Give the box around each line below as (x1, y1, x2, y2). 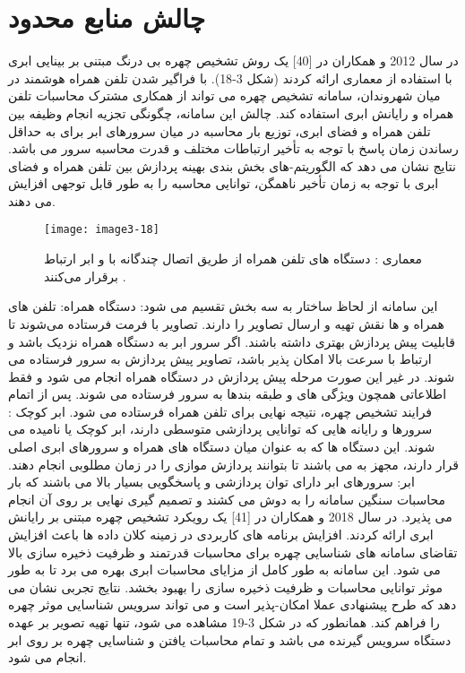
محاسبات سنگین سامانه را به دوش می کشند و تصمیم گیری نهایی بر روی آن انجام (8, 489, 446, 508)
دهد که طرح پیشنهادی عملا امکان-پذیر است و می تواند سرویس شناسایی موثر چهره (8, 595, 457, 614)
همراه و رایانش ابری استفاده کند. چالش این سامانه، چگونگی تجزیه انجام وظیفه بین (8, 103, 454, 122)
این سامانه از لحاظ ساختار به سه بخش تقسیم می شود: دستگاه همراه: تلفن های (8, 297, 438, 315)
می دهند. (8, 191, 56, 210)
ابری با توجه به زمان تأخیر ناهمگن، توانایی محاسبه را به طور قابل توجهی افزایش (8, 174, 439, 193)
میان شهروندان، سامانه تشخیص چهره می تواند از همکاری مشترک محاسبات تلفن (8, 86, 441, 105)
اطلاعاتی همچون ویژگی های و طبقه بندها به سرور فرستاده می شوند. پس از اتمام (8, 384, 447, 403)
